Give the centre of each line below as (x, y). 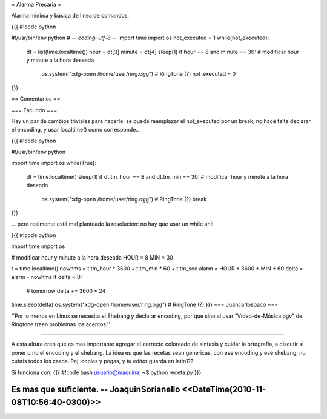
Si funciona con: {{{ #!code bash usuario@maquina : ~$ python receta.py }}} (106, 372)
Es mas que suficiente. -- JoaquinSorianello (96, 390)
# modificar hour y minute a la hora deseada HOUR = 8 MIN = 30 (92, 257)
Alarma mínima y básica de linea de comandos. (70, 16)
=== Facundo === (34, 110)
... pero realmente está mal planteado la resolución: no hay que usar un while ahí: (112, 224)
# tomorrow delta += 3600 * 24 (66, 290)
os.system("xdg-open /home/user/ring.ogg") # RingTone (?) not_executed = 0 (139, 74)
